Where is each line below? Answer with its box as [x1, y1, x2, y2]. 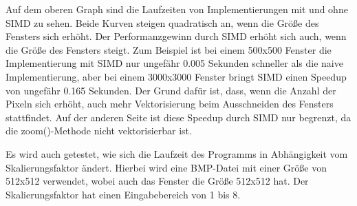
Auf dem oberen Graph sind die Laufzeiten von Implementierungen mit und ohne [6, 2, 348, 16]
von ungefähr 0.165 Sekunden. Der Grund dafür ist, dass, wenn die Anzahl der [6, 83, 336, 97]
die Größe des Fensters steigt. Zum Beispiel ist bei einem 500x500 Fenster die [6, 42, 332, 56]
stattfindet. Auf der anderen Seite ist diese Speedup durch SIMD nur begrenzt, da [6, 110, 351, 124]
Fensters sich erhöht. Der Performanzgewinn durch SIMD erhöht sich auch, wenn [6, 29, 347, 43]
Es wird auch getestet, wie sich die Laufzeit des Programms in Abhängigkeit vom [6, 146, 348, 161]
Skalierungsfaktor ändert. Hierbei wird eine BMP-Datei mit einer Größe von [6, 160, 327, 174]
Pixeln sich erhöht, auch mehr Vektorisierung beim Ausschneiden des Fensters [6, 96, 334, 111]
